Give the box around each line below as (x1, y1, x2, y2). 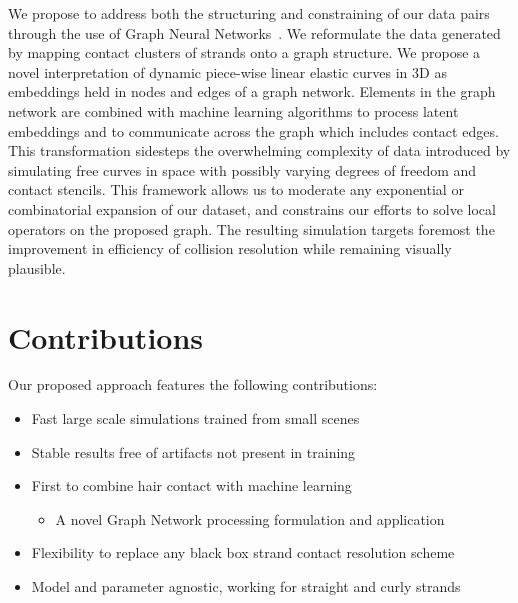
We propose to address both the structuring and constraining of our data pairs (8, 3, 490, 23)
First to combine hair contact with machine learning (31, 475, 352, 496)
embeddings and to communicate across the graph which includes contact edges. (8, 120, 499, 141)
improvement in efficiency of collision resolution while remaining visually (8, 238, 452, 259)
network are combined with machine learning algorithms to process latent (8, 100, 459, 121)
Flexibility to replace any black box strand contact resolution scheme (31, 542, 455, 563)
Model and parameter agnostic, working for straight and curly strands (31, 576, 461, 596)
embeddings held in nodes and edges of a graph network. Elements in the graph (8, 81, 496, 102)
